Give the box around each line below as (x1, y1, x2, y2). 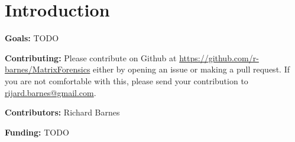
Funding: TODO (5, 126, 69, 138)
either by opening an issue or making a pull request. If (93, 63, 290, 75)
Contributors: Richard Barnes (5, 106, 120, 118)
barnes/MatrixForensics (5, 63, 90, 75)
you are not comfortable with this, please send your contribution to (5, 74, 248, 87)
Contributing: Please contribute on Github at (5, 51, 177, 64)
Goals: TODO (5, 32, 59, 44)
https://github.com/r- (179, 51, 259, 64)
